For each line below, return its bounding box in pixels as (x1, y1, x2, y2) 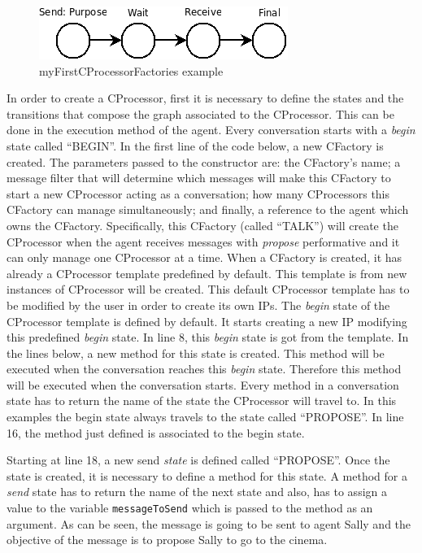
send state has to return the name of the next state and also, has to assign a (7, 483, 387, 500)
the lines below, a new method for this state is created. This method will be (7, 344, 385, 361)
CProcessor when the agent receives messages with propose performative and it (7, 233, 400, 250)
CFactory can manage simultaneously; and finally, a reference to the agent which (7, 201, 409, 218)
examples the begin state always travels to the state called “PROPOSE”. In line (7, 408, 404, 425)
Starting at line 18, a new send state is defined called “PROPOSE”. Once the (7, 451, 390, 468)
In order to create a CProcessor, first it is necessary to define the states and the (7, 89, 404, 107)
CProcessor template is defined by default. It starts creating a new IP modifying (7, 312, 407, 329)
